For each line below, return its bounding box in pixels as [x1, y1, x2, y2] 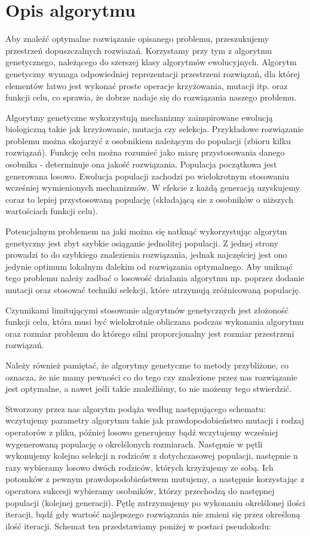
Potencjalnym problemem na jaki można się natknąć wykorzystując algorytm [5, 225, 287, 237]
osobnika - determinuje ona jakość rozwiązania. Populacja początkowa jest [5, 158, 277, 170]
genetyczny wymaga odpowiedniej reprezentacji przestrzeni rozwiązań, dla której [5, 67, 300, 80]
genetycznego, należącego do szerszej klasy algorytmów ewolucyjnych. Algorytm [5, 56, 297, 68]
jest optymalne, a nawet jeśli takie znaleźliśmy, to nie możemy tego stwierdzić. [5, 382, 291, 395]
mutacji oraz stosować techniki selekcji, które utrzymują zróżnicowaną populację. [5, 284, 301, 296]
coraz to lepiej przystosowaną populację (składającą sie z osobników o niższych [5, 193, 293, 205]
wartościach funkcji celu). [5, 205, 98, 217]
